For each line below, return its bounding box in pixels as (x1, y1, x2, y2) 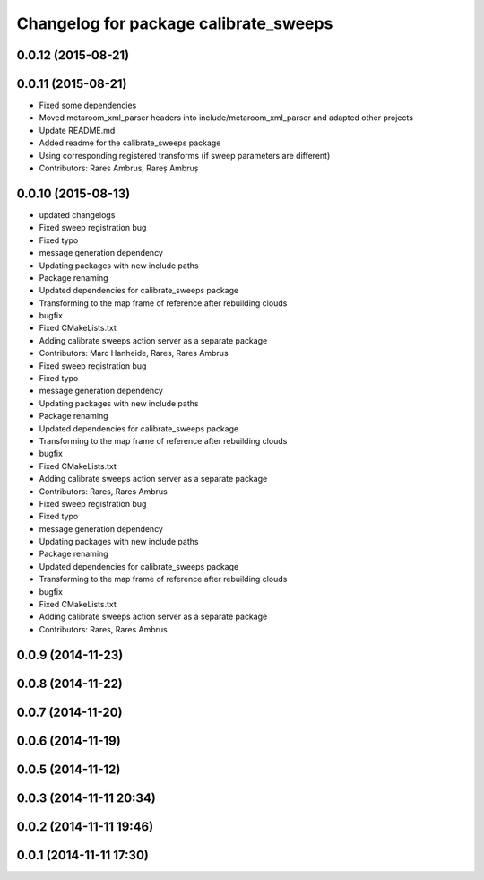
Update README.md (39, 125, 116, 135)
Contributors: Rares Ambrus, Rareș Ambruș (39, 162, 199, 174)
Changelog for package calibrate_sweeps (16, 13, 333, 33)
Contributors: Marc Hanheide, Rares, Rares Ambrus (39, 348, 229, 359)
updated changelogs (39, 209, 116, 220)
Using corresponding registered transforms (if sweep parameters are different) (39, 150, 331, 161)
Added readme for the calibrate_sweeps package (39, 137, 221, 148)
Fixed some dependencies (39, 100, 137, 111)
